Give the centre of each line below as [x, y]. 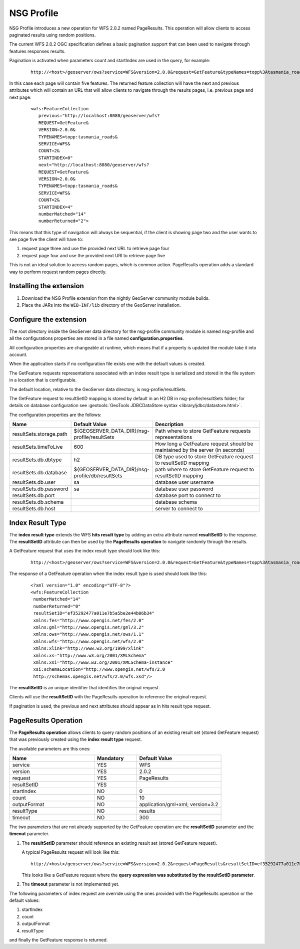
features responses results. [37, 51]
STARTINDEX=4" [55, 207]
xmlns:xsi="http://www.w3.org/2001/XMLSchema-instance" [103, 662]
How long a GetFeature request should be [204, 444]
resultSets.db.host [34, 509]
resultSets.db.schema [38, 502]
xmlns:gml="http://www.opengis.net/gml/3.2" [89, 627]
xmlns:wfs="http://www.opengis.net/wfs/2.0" [89, 641]
